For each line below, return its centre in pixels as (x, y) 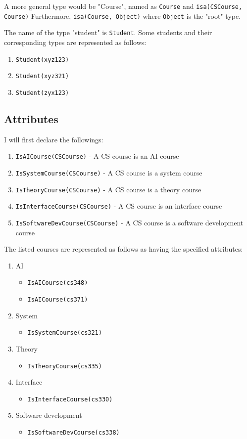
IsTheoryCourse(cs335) (65, 366)
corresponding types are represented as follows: (75, 42)
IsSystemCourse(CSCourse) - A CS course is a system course (109, 172)
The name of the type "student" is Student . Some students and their (108, 32)
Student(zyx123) (42, 93)
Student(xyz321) (42, 76)
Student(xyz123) (42, 60)
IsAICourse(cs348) (58, 283)
